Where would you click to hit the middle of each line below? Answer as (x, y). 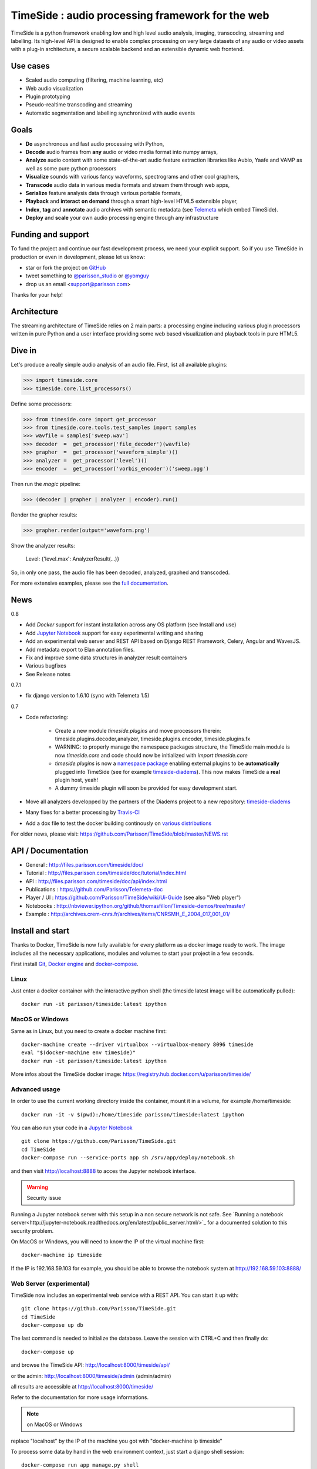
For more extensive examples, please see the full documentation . (90, 583)
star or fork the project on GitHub (66, 267)
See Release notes (48, 674)
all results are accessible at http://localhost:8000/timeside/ (82, 1386)
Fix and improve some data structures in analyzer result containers (106, 658)
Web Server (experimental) (50, 1283)
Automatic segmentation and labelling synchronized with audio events (110, 113)
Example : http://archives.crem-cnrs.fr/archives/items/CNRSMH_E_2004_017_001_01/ (128, 914)
